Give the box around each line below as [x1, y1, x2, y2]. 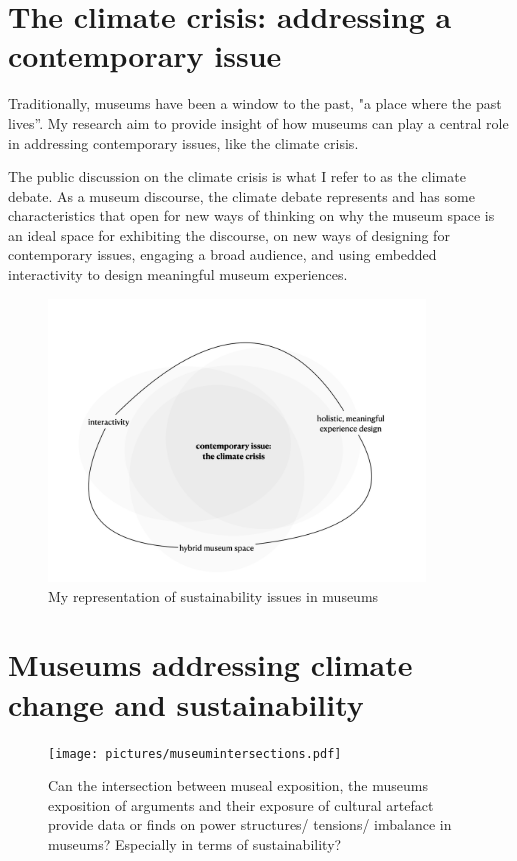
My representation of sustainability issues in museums [48, 585, 379, 606]
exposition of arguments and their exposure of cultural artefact [48, 794, 434, 815]
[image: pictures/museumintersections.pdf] [48, 746, 342, 761]
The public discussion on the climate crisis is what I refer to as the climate [8, 166, 466, 187]
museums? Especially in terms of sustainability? [48, 834, 342, 855]
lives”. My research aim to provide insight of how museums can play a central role [8, 112, 509, 133]
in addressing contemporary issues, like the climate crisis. [8, 132, 359, 153]
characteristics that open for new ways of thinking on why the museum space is [8, 205, 495, 226]
